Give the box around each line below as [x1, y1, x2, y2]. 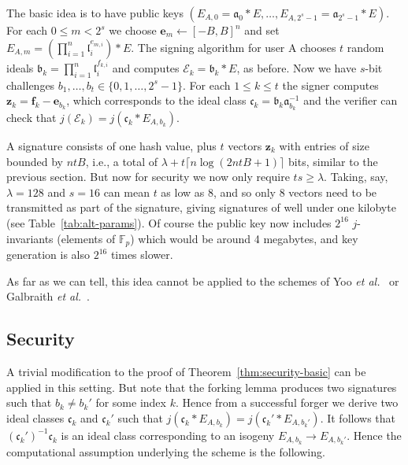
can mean [103, 183, 150, 200]
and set [244, 22, 280, 38]
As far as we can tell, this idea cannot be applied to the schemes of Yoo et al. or [6, 272, 399, 289]
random [347, 39, 384, 55]
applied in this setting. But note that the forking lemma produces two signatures [6, 378, 397, 395]
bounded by [6, 153, 63, 169]
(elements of [57, 230, 116, 246]
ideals [6, 60, 34, 76]
